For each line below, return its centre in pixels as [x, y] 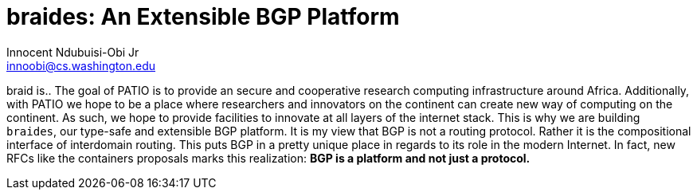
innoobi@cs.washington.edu [81, 65]
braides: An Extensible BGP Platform [203, 17]
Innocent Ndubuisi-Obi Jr [73, 52]
